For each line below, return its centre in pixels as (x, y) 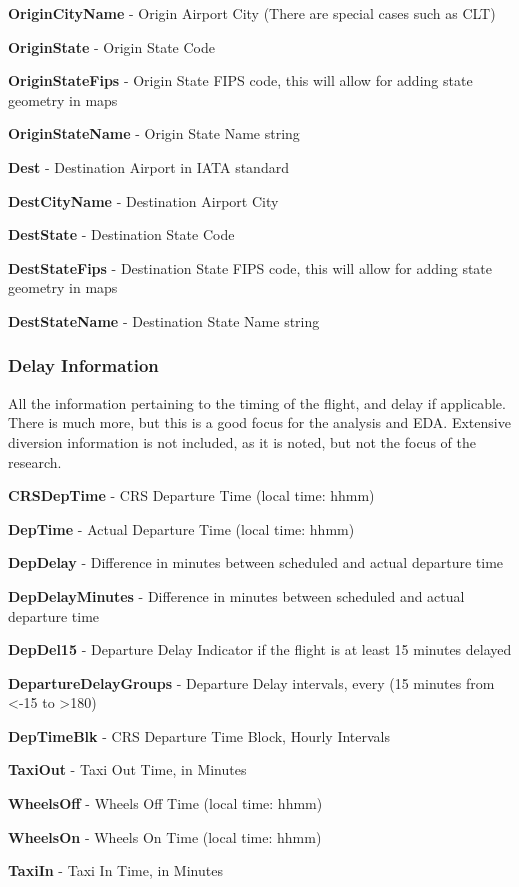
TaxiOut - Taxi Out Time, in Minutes (127, 769)
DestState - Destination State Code (121, 234)
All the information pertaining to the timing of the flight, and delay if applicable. (257, 402)
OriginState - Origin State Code (111, 46)
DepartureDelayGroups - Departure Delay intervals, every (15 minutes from (251, 682)
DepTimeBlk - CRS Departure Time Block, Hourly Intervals (199, 735)
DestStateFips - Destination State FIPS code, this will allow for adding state (250, 267)
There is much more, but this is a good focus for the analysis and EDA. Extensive (259, 422)
